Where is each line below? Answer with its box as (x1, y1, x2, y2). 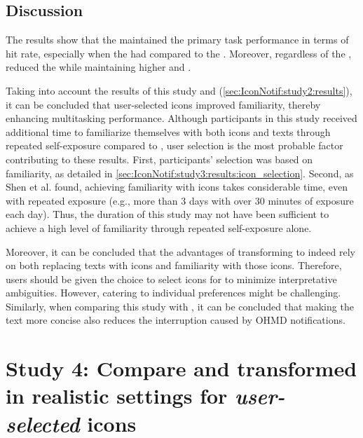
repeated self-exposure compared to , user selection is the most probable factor (6, 138, 343, 153)
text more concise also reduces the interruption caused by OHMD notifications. (6, 313, 345, 327)
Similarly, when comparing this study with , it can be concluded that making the (6, 299, 354, 313)
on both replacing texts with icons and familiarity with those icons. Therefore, (6, 258, 342, 273)
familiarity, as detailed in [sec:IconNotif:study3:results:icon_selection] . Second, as (6, 165, 354, 180)
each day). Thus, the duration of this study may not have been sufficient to (6, 207, 329, 221)
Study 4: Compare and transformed (6, 354, 357, 383)
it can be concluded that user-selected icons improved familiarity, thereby (6, 97, 321, 111)
